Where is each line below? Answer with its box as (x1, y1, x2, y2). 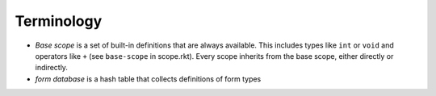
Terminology (15, 12, 103, 30)
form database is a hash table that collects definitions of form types (35, 73, 262, 84)
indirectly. (35, 63, 69, 73)
